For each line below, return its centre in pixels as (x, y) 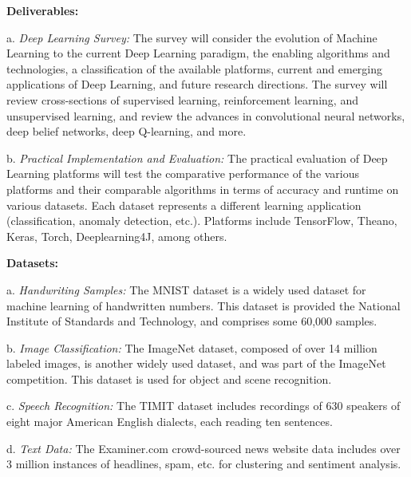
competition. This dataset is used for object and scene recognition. (169, 378)
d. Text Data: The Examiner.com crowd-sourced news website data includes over (204, 448)
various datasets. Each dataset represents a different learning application (184, 205)
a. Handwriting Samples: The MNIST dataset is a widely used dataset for (186, 289)
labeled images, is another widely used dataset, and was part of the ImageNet (196, 363)
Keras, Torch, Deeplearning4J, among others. (117, 236)
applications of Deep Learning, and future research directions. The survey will (197, 84)
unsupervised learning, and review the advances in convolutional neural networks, (206, 115)
